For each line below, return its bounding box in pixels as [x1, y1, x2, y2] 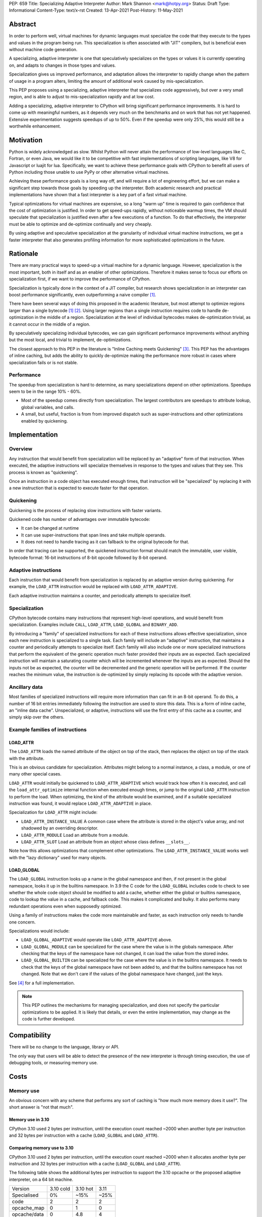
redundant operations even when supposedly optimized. [9, 903, 122, 909]
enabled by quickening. [21, 418, 68, 424]
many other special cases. [9, 771, 62, 777]
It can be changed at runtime [21, 525, 79, 531]
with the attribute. [9, 755, 45, 761]
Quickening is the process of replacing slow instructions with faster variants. [9, 507, 162, 513]
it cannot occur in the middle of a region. [9, 321, 91, 327]
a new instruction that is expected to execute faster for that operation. [9, 485, 149, 491]
